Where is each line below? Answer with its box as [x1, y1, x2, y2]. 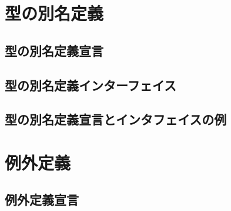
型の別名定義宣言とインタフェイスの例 [5, 110, 227, 128]
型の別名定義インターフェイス [5, 76, 177, 94]
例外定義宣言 [5, 190, 79, 209]
